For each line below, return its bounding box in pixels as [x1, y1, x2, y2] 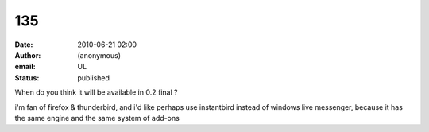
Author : [14, 50, 41, 60]
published [77, 72, 110, 83]
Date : [14, 40, 33, 49]
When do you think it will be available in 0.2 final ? [14, 87, 178, 97]
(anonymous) [77, 50, 122, 60]
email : [14, 62, 36, 72]
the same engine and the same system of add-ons [14, 113, 180, 122]
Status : [14, 72, 40, 83]
